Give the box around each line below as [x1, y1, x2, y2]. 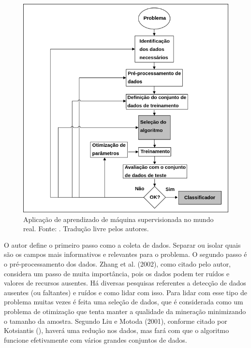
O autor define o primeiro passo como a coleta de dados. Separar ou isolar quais [4, 239, 241, 250]
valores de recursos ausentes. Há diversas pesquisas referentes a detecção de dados [4, 278, 246, 288]
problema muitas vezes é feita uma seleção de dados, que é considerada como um [4, 297, 243, 307]
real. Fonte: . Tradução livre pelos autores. [23, 223, 149, 234]
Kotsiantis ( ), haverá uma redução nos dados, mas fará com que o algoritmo [4, 325, 229, 335]
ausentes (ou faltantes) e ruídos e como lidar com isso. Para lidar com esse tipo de [4, 287, 247, 297]
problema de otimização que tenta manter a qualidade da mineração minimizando [4, 306, 246, 316]
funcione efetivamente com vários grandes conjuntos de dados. [4, 334, 187, 345]
